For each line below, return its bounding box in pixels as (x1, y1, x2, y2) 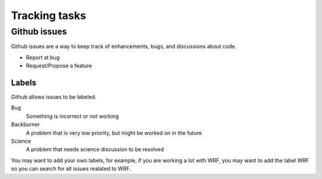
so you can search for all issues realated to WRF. (11, 165, 131, 172)
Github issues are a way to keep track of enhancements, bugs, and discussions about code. (11, 43, 237, 50)
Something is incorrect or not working (26, 112, 119, 120)
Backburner (11, 121, 40, 128)
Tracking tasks (11, 9, 86, 22)
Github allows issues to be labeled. (11, 93, 97, 101)
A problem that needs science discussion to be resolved (26, 146, 164, 153)
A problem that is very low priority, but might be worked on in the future (26, 129, 202, 136)
